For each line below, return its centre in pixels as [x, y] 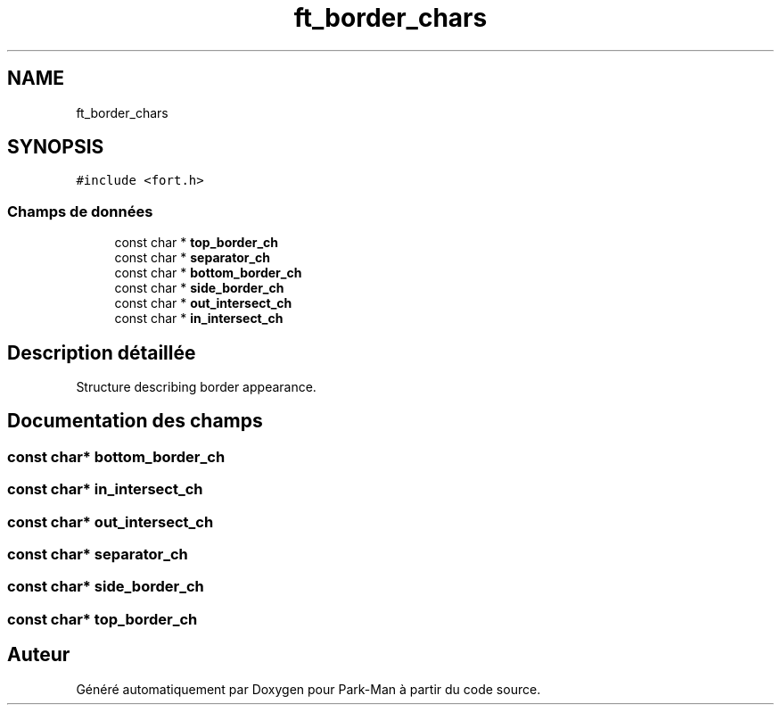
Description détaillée [102, 352]
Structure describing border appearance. [196, 387]
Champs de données [80, 211]
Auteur [39, 655]
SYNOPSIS [56, 147]
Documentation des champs [135, 421]
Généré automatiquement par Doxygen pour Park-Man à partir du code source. [308, 689]
